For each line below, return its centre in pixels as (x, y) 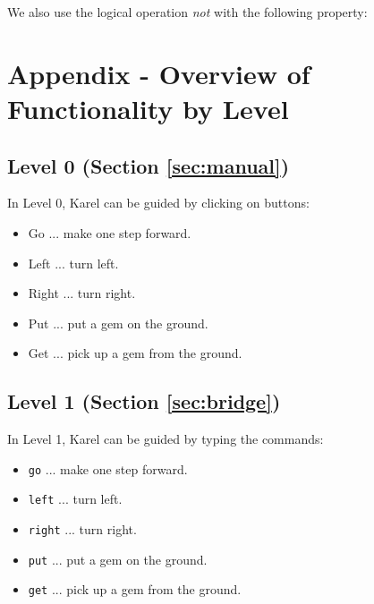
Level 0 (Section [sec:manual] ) (149, 165)
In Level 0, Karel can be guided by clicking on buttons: (158, 203)
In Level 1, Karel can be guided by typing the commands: (166, 439)
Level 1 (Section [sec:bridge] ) (144, 401)
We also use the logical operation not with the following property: (187, 12)
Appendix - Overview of (159, 73)
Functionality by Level (148, 108)
